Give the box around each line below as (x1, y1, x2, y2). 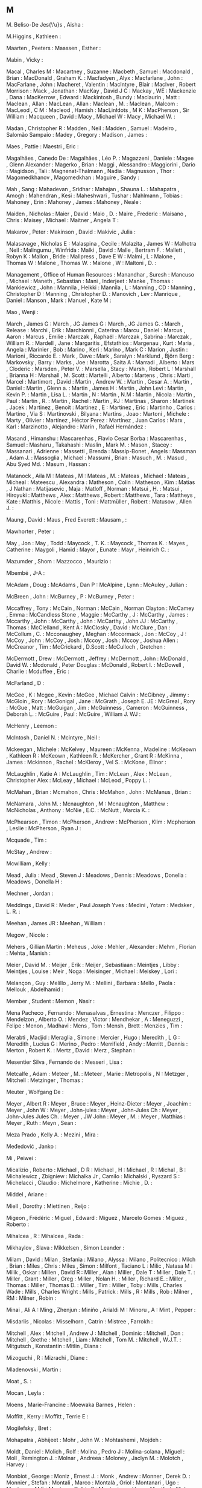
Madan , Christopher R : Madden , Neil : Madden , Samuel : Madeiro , (6, 124, 177, 132)
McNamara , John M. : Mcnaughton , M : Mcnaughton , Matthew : (6, 800, 169, 807)
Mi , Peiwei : (6, 1154, 37, 1161)
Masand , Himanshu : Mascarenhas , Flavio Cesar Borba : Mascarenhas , (6, 434, 187, 442)
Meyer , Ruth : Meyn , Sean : (6, 1119, 77, 1126)
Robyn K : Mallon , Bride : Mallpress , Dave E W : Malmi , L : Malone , (6, 252, 176, 260)
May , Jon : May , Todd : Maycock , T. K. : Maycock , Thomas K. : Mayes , (6, 539, 188, 546)
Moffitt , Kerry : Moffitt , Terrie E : (6, 1412, 89, 1420)
